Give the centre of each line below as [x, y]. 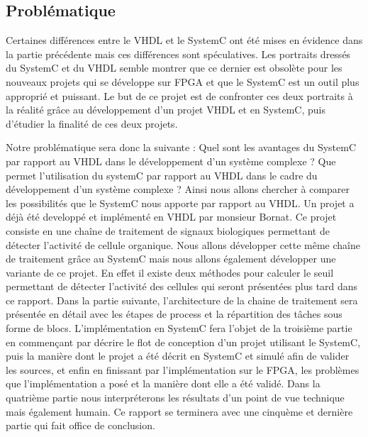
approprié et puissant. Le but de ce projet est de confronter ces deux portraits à [179, 95]
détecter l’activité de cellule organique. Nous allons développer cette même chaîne [183, 244]
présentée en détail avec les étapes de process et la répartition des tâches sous [174, 314]
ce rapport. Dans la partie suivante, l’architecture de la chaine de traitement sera [182, 300]
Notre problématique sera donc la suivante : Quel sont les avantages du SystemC [181, 147]
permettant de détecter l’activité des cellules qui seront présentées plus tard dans [182, 286]
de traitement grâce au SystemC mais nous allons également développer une [171, 259]
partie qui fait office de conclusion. [80, 425]
